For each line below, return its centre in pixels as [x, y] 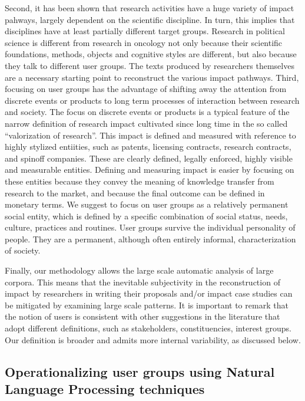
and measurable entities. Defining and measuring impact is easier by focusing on [150, 170]
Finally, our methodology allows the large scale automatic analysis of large [139, 270]
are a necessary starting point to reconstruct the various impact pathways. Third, [152, 77]
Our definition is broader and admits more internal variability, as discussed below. [153, 339]
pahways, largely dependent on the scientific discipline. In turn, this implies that [150, 19]
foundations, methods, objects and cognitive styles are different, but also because [151, 54]
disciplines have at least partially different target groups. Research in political [145, 31]
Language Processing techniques [105, 389]
